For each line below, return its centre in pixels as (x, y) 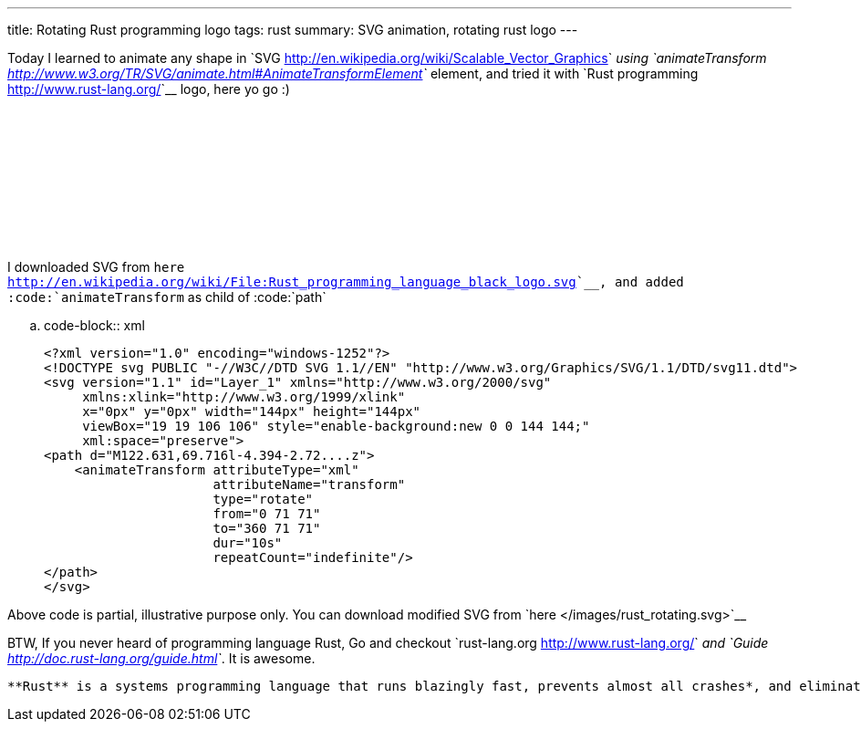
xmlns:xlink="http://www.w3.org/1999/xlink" (244, 397)
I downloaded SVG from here (96, 267)
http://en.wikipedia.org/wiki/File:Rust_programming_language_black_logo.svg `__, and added (346, 282)
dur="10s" (248, 543)
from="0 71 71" (267, 514)
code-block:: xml (94, 325)
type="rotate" (263, 499)
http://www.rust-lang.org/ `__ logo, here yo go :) (149, 89)
